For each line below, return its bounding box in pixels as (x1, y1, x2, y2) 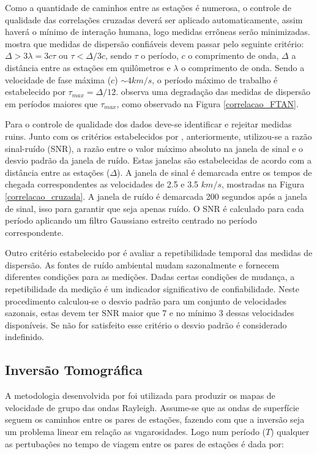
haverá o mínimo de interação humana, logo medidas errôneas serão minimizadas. (5, 25, 310, 38)
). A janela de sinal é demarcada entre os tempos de (117, 165, 312, 178)
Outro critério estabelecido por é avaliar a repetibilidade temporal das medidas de (5, 246, 313, 259)
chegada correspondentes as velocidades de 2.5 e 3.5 (5, 178, 199, 191)
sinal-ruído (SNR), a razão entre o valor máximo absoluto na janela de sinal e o (5, 142, 304, 154)
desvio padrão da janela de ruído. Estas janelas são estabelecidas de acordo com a (5, 154, 311, 167)
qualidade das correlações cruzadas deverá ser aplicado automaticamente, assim (5, 13, 303, 26)
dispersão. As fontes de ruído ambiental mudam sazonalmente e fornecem (5, 258, 280, 271)
